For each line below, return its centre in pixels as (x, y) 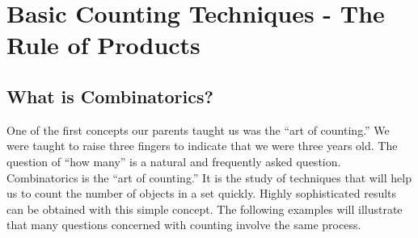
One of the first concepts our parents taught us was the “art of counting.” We (198, 129)
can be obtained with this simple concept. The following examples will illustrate (205, 209)
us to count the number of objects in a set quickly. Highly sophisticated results (202, 193)
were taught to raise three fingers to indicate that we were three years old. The (202, 146)
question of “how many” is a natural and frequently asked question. (174, 161)
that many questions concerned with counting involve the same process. (184, 225)
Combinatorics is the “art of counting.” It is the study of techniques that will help (209, 177)
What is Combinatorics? (110, 96)
